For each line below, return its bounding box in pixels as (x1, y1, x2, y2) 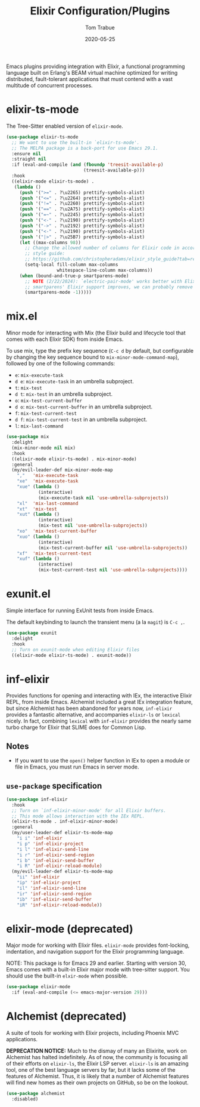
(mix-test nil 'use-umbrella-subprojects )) (37, 522, 148, 529)
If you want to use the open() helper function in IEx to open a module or (14, 757, 190, 764)
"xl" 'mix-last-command (17, 500, 79, 506)
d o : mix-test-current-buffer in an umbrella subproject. (14, 403, 153, 410)
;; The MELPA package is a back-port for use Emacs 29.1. (11, 145, 159, 151)
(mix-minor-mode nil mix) (11, 445, 76, 451)
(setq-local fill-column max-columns (24, 262, 118, 267)
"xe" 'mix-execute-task (17, 478, 79, 484)
